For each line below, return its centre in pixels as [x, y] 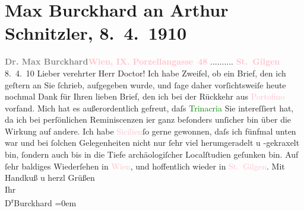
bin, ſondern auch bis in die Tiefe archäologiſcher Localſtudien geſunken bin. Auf [152, 154]
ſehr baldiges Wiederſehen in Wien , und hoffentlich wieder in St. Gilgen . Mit [145, 166]
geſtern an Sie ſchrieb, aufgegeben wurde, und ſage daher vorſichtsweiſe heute [145, 84]
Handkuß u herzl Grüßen [50, 178]
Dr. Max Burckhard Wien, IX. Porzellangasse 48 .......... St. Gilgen [142, 61]
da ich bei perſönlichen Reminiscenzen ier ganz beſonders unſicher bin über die [148, 119]
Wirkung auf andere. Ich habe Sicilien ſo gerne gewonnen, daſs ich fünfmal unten [151, 131]
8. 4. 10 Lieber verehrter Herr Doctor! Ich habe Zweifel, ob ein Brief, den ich [145, 73]
